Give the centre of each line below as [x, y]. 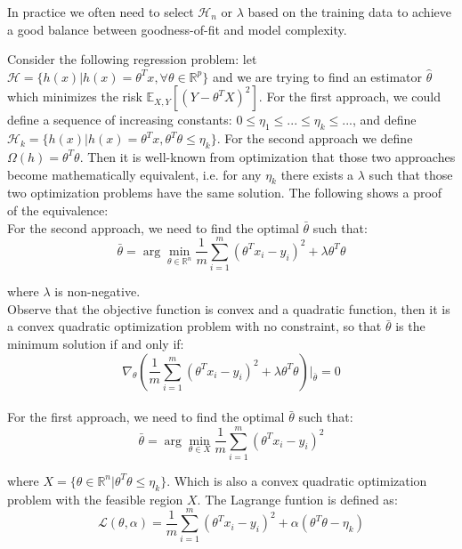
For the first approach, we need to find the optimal [146, 417]
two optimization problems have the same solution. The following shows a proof [225, 193]
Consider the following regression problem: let [132, 59]
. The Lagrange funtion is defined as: [297, 499]
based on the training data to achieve [349, 12]
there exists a [317, 174]
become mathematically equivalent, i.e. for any [134, 174]
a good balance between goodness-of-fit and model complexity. [177, 29]
